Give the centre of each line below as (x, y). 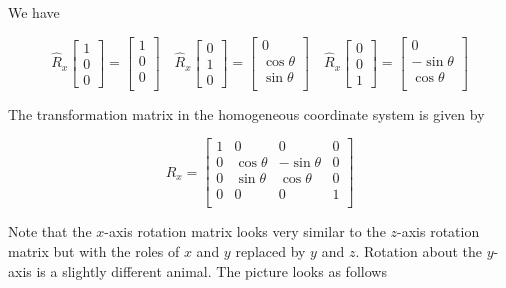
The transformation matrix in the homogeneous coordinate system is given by (246, 113)
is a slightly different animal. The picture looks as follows (211, 270)
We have (34, 12)
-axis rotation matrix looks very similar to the (245, 231)
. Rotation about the (419, 251)
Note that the (50, 231)
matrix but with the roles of (94, 251)
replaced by (270, 251)
